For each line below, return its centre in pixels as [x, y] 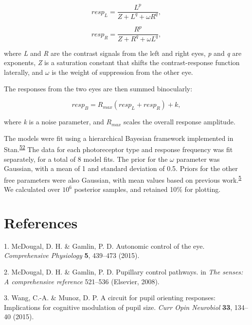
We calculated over [32, 189]
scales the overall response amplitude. [179, 122]
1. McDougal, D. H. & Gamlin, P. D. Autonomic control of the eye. [104, 246]
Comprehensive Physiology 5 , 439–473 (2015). [72, 255]
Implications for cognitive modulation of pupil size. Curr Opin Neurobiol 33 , [118, 307]
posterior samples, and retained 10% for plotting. [147, 189]
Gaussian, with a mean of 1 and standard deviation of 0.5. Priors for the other [121, 168]
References [41, 222]
